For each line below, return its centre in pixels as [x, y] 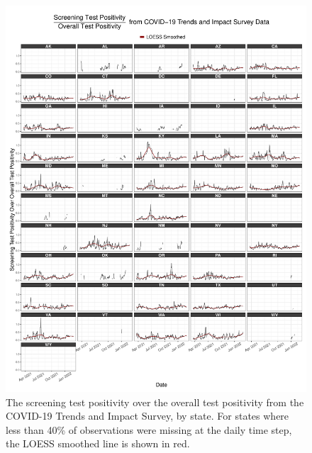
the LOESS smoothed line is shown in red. [98, 443]
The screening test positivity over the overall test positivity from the [155, 402]
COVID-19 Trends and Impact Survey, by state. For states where [147, 416]
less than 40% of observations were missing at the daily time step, [149, 429]
